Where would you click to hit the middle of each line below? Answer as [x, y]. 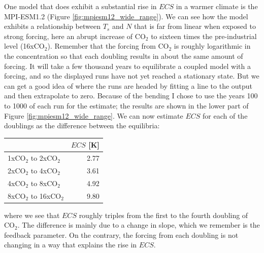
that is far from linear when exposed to [195, 26]
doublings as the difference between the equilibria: [82, 125]
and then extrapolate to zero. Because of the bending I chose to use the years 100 [131, 96]
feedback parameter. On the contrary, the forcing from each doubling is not [121, 234]
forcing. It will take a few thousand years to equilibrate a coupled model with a [127, 66]
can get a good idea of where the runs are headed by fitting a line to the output [128, 85]
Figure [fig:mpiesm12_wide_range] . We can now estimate [94, 115]
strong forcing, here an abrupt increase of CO [75, 36]
